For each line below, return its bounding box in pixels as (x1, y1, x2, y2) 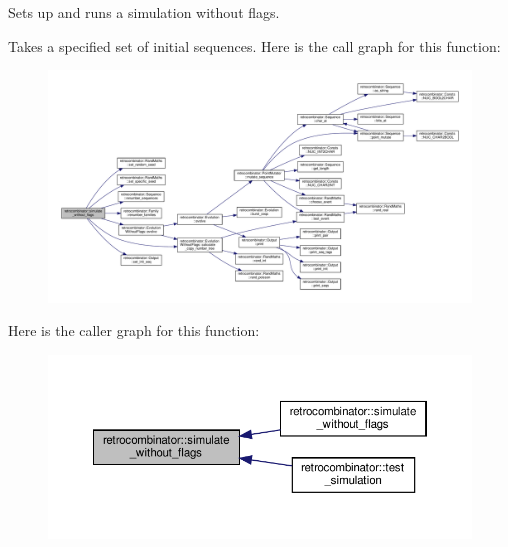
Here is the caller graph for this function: (8, 320, 260, 341)
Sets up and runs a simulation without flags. (8, 2, 280, 22)
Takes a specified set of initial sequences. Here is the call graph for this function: (8, 35, 501, 56)
